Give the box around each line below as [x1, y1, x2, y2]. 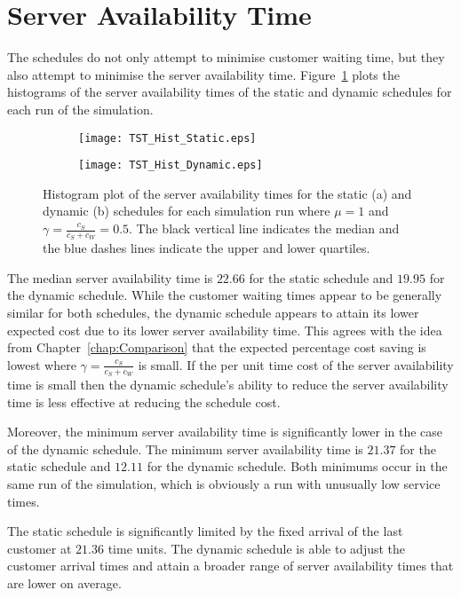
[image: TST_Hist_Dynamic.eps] [78, 159, 263, 172]
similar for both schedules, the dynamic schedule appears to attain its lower [7, 303, 419, 322]
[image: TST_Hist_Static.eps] [78, 131, 257, 145]
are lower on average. [7, 573, 122, 592]
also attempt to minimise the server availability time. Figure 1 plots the [7, 65, 400, 83]
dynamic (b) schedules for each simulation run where [43, 201, 330, 220]
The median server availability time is [7, 268, 213, 287]
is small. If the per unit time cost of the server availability [138, 355, 454, 374]
